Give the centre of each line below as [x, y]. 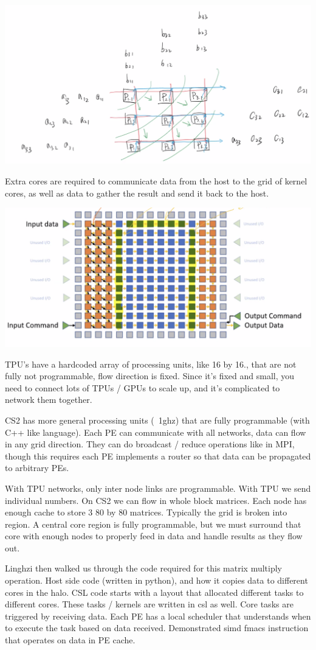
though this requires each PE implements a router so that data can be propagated [158, 456]
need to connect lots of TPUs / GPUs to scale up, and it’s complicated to [143, 387]
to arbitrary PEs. [37, 468]
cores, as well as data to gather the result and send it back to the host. [137, 193]
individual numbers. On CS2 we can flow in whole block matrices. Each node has [156, 500]
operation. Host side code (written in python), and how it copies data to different [156, 580]
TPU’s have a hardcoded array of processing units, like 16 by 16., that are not [151, 364]
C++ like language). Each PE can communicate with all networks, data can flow [156, 432]
